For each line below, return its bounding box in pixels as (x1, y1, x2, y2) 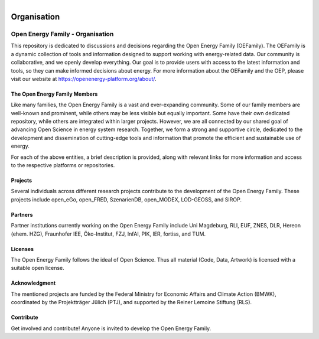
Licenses (11, 245, 34, 252)
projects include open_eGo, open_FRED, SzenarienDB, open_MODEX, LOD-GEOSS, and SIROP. (11, 195, 242, 203)
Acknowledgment (11, 279, 56, 286)
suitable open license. (11, 265, 64, 272)
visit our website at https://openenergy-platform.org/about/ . (11, 75, 157, 82)
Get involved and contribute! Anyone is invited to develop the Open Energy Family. (11, 325, 211, 332)
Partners (11, 211, 33, 218)
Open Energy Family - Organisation (11, 30, 114, 38)
